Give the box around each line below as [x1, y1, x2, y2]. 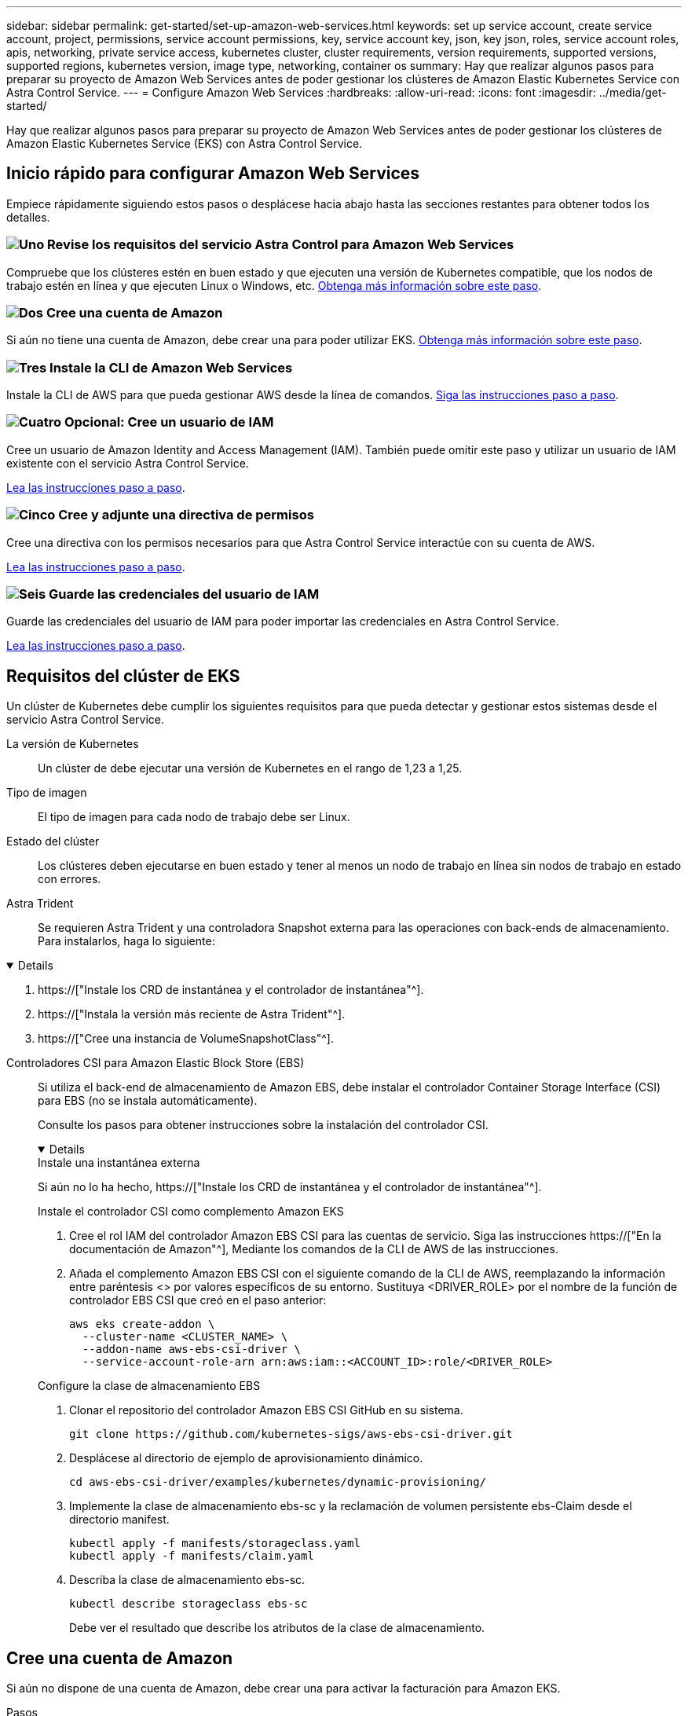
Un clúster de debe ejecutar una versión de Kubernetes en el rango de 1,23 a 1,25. [38, 761, 463, 775]
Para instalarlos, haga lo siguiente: [38, 934, 215, 948]
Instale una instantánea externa [38, 1156, 200, 1170]
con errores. [38, 872, 101, 886]
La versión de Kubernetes [6, 737, 139, 751]
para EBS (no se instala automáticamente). [38, 1094, 258, 1108]
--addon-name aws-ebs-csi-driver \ [82, 1343, 302, 1356]
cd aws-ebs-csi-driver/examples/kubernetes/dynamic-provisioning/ [69, 1476, 487, 1489]
